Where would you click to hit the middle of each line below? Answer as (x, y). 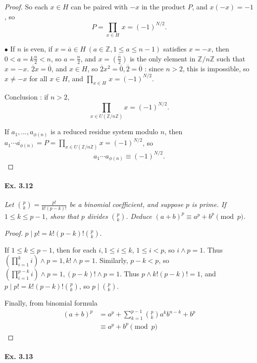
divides (98, 216)
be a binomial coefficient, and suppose (127, 204)
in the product (163, 6)
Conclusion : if (26, 96)
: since (154, 68)
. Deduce (139, 216)
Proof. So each (26, 6)
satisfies (175, 49)
